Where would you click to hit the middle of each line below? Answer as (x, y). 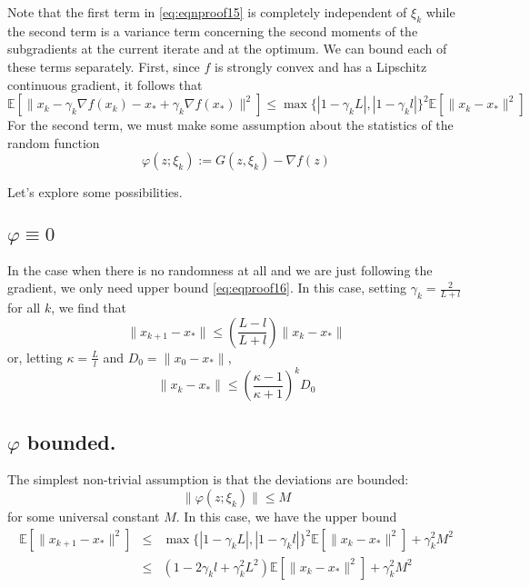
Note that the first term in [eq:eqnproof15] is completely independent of (207, 12)
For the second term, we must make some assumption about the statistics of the (230, 125)
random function (54, 142)
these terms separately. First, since (104, 66)
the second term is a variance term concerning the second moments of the (213, 30)
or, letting (35, 357)
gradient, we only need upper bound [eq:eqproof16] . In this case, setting (207, 288)
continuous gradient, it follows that (105, 84)
